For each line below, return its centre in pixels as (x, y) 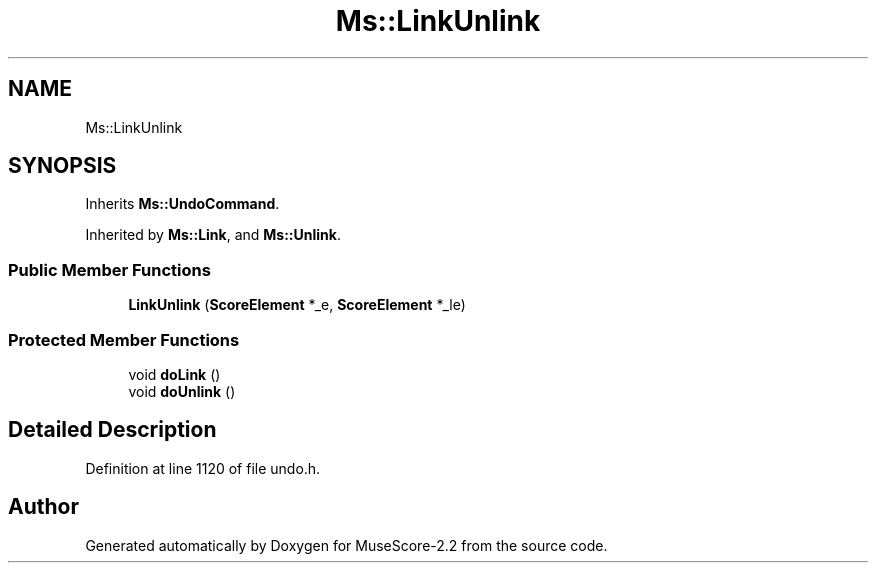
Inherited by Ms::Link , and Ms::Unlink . (213, 235)
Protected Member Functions (124, 339)
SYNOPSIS (62, 166)
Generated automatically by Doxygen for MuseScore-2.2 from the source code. (346, 545)
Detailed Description (112, 430)
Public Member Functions (109, 269)
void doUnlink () (182, 391)
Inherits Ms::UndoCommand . (182, 204)
